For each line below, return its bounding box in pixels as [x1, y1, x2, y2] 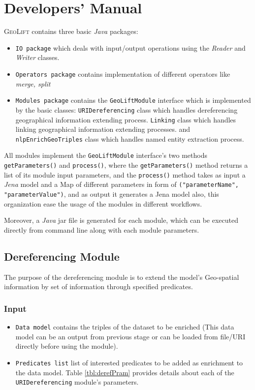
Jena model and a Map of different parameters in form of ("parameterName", [4, 179, 239, 189]
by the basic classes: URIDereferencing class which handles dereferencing [15, 104, 238, 115]
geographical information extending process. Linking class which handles [15, 114, 236, 124]
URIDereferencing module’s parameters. [15, 377, 139, 387]
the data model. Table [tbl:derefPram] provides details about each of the [15, 367, 234, 377]
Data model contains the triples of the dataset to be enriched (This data [15, 322, 234, 332]
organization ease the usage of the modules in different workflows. [4, 198, 202, 209]
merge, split [15, 78, 51, 89]
